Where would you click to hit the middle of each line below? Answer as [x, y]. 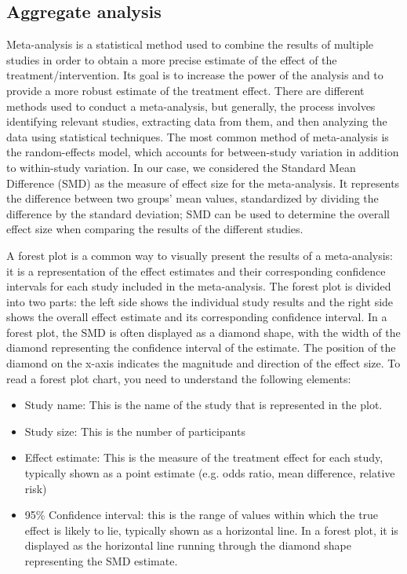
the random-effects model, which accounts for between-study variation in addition [203, 152]
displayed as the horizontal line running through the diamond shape [188, 545]
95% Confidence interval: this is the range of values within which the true [202, 515]
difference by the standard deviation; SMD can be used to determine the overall [198, 213]
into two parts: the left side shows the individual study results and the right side [200, 301]
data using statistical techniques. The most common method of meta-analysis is [198, 136]
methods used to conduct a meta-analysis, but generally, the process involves [191, 106]
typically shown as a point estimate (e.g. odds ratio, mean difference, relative [210, 473]
